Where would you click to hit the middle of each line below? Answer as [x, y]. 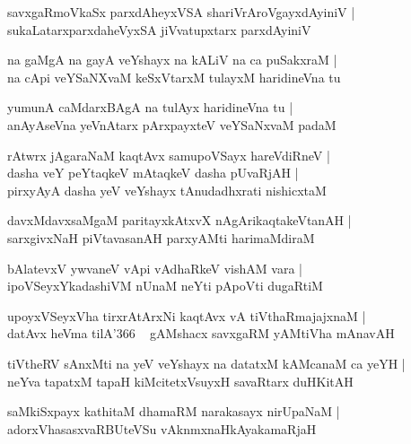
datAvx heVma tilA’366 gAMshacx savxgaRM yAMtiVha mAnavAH [201, 333]
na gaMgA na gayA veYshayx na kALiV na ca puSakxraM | [172, 60]
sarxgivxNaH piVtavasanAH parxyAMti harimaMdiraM [161, 237]
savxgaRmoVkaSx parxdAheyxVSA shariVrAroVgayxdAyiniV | [181, 12]
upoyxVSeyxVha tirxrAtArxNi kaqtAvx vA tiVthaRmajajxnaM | [187, 315]
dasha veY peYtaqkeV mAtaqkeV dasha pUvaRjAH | [153, 173]
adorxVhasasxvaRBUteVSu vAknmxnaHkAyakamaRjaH [162, 428]
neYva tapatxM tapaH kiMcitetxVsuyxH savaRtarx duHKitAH [180, 381]
